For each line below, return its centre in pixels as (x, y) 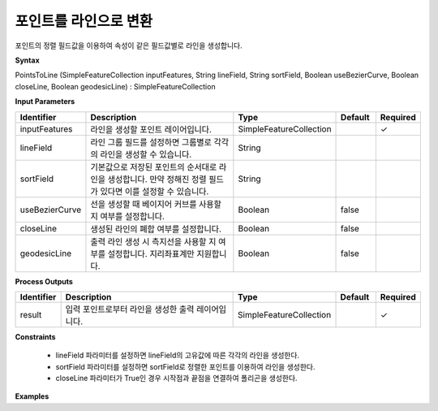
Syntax (27, 60)
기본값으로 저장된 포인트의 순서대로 (154, 167)
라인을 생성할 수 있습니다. (146, 154)
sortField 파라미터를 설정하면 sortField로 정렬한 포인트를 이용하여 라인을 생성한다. (185, 366)
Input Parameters (45, 102)
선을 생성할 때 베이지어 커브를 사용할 (156, 204)
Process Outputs (44, 281)
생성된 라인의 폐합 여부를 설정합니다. (156, 229)
